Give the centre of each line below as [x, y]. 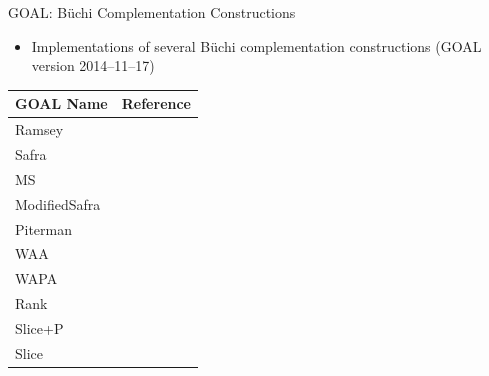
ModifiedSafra [58, 203]
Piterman [44, 228]
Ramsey [39, 129]
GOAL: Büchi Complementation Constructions [152, 12]
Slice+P [39, 327]
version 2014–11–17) [93, 65]
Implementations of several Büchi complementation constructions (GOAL [256, 45]
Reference [156, 103]
